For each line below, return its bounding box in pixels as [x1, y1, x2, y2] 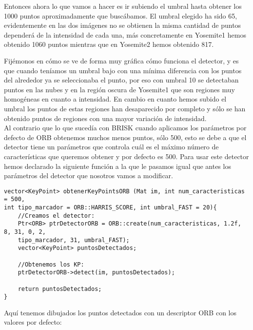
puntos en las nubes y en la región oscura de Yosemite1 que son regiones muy [4, 84, 235, 94]
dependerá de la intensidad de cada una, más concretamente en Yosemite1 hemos [4, 29, 246, 40]
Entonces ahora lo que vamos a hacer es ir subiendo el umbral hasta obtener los [4, 1, 242, 11]
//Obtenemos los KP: [18, 261, 84, 268]
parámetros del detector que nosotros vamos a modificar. [4, 170, 173, 181]
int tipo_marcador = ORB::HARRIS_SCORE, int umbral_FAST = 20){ [4, 204, 217, 211]
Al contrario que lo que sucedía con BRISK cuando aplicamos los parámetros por [4, 123, 247, 133]
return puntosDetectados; [18, 285, 102, 292]
